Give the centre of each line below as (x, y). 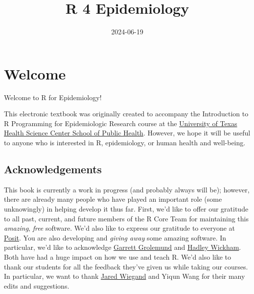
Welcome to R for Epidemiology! (53, 97)
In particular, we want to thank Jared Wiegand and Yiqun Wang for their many (125, 276)
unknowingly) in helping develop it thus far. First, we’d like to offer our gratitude (126, 209)
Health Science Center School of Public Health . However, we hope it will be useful (127, 133)
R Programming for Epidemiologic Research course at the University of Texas (121, 123)
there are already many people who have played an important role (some (113, 199)
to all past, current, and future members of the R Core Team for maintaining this (126, 218)
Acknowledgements (53, 169)
